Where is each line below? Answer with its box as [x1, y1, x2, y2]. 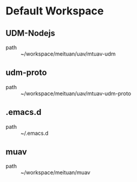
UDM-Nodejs [5, 28, 56, 38]
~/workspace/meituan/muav [20, 169, 91, 176]
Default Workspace [5, 4, 104, 18]
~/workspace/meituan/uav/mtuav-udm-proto [20, 90, 132, 97]
